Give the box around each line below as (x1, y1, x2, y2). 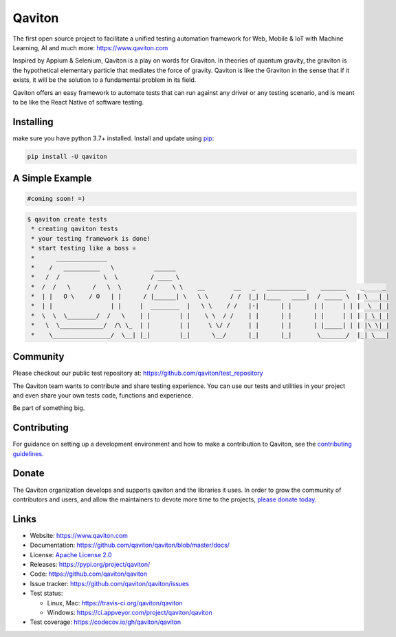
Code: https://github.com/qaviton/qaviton (30, 570, 148, 578)
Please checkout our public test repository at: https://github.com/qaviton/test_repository (12, 369, 264, 378)
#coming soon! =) (27, 195, 86, 203)
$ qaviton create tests (27, 215, 108, 223)
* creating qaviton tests (31, 225, 118, 233)
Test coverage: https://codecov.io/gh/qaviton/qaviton (30, 618, 181, 626)
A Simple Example (12, 173, 92, 184)
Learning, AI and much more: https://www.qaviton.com (12, 43, 168, 52)
